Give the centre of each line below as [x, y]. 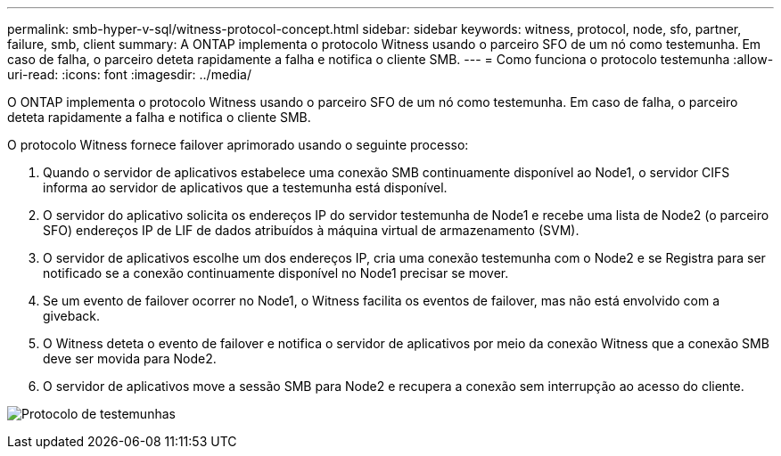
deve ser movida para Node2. [130, 358]
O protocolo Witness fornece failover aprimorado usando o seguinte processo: [238, 145]
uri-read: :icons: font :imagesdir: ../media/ [129, 74]
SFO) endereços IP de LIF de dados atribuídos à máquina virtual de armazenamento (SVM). [311, 230]
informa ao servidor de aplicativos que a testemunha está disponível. [245, 187]
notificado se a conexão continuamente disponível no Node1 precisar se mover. [276, 273]
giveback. [72, 316]
